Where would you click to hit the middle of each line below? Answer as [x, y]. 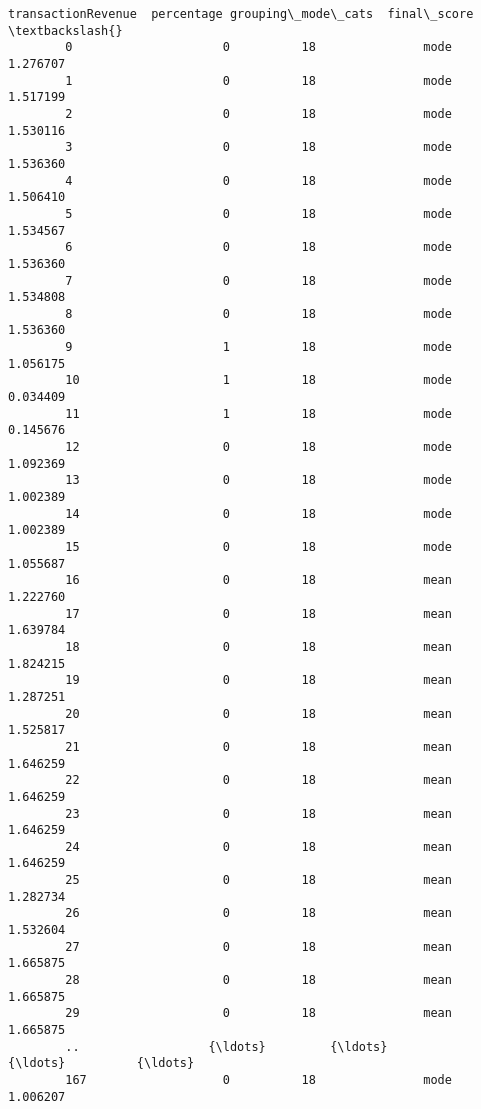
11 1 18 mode [258, 413]
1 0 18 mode [258, 80]
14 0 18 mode [258, 513]
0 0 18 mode [258, 47]
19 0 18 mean [258, 680]
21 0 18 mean [258, 746]
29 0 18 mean [258, 1013]
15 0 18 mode [258, 547]
